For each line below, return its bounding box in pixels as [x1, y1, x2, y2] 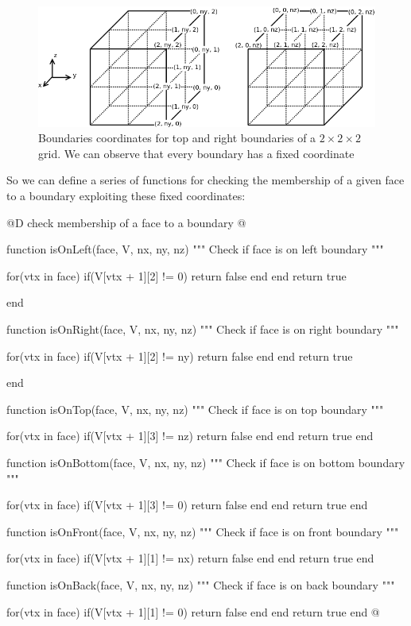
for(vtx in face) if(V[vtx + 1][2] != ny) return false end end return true [6, 347, 353, 364]
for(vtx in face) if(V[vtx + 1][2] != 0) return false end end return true [6, 267, 347, 284]
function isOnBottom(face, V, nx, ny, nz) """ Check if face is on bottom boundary [6, 454, 405, 470]
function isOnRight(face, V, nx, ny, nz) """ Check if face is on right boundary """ [6, 321, 399, 338]
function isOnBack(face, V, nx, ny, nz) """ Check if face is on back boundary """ [6, 576, 395, 593]
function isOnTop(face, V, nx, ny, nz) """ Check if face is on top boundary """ [6, 400, 384, 417]
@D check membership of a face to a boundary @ [6, 214, 246, 230]
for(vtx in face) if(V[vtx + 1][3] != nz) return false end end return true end [6, 427, 374, 444]
